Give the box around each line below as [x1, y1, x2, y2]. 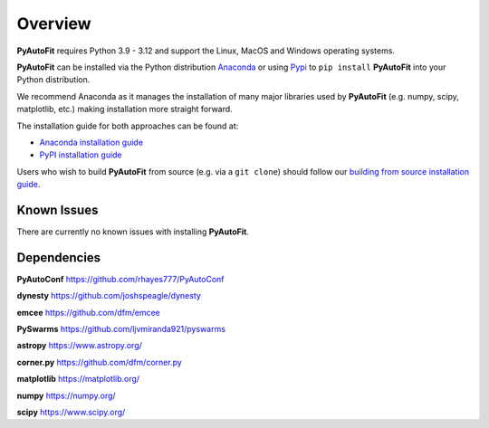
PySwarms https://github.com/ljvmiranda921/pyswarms [16, 324, 226, 335]
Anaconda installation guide [39, 137, 144, 147]
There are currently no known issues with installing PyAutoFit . [16, 226, 249, 237]
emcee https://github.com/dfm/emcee [16, 307, 160, 318]
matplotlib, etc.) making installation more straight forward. [16, 104, 233, 115]
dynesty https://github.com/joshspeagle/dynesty [16, 290, 201, 301]
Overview [16, 14, 91, 33]
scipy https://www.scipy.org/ [16, 407, 126, 417]
